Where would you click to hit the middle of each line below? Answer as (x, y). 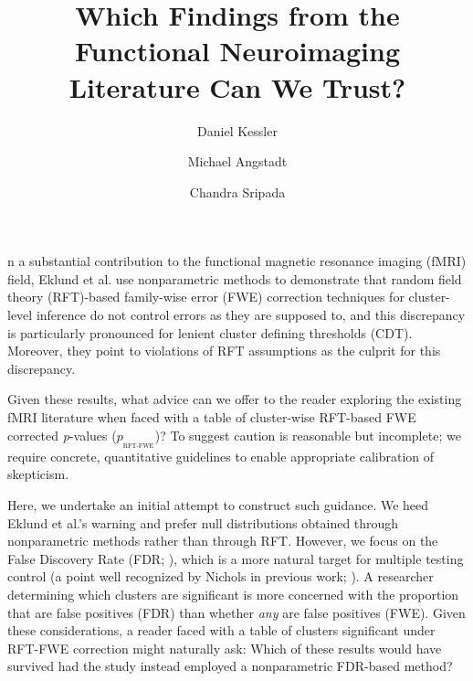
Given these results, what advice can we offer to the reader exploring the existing (235, 399)
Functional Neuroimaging (237, 51)
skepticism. (38, 474)
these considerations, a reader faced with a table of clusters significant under (221, 630)
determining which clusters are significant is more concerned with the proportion (233, 594)
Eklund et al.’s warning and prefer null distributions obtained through (203, 522)
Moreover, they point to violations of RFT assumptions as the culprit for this (224, 351)
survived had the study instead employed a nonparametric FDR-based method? (230, 666)
